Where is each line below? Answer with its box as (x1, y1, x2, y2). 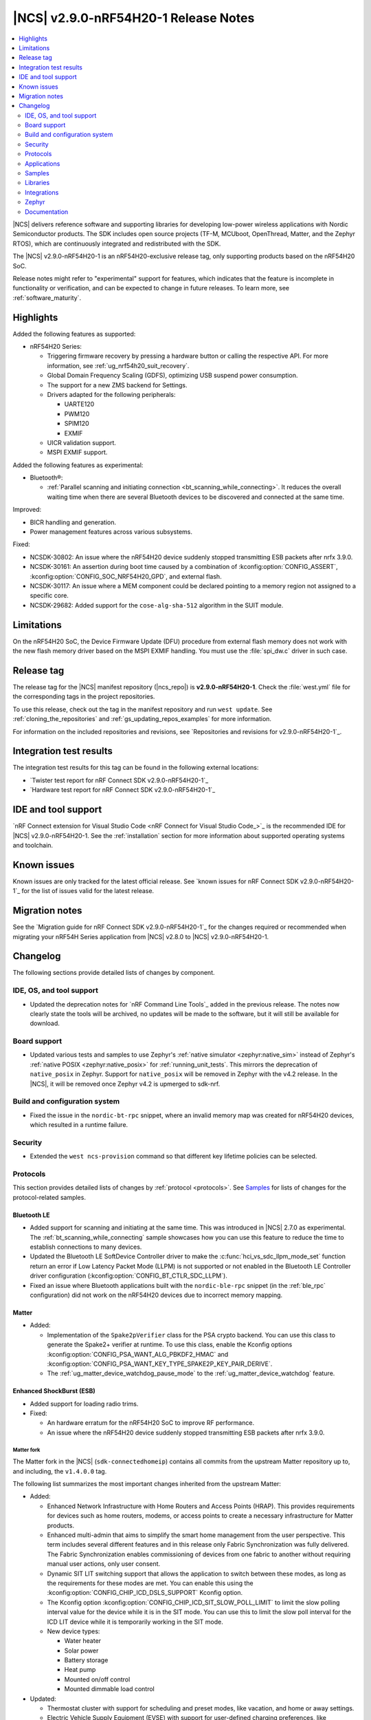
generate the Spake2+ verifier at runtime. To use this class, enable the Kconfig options (47, 1340, 293, 1348)
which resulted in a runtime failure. (30, 1121, 128, 1129)
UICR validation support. (47, 438, 117, 447)
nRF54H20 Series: (30, 343, 82, 350)
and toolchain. (12, 841, 54, 849)
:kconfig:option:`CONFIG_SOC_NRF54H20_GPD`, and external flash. (30, 572, 223, 581)
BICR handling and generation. (30, 518, 117, 526)
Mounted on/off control (64, 1675, 131, 1684)
